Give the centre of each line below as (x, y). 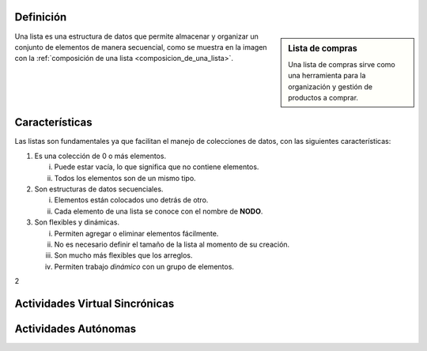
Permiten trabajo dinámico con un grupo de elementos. (144, 266)
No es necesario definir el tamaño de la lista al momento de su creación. (172, 244)
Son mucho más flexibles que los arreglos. (123, 255)
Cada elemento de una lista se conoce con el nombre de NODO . (159, 211)
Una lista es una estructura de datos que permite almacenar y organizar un (136, 36)
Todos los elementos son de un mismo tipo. (125, 178)
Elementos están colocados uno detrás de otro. (131, 200)
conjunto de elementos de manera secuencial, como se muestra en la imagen (141, 47)
